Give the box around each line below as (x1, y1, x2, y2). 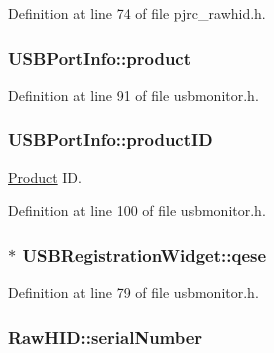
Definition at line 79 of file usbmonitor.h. (8, 282, 259, 303)
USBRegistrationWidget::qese (22, 242, 267, 267)
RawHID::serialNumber (8, 324, 203, 349)
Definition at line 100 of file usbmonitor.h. (8, 200, 266, 221)
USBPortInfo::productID (8, 127, 213, 152)
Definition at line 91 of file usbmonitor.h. (8, 84, 259, 105)
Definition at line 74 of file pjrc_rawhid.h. (8, 3, 266, 23)
